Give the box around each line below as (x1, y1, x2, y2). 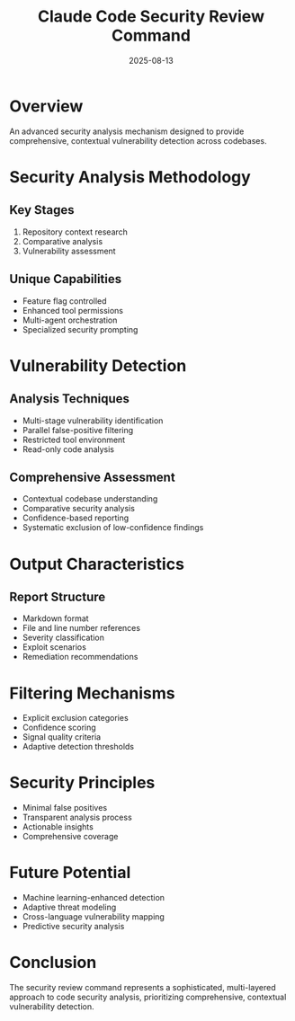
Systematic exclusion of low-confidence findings (22, 522, 204, 533)
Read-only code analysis (22, 443, 115, 455)
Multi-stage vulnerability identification (22, 415, 164, 426)
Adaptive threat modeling (22, 901, 117, 913)
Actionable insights (22, 821, 94, 832)
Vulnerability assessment (22, 245, 116, 256)
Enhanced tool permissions (22, 305, 124, 315)
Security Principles (9, 773, 156, 793)
